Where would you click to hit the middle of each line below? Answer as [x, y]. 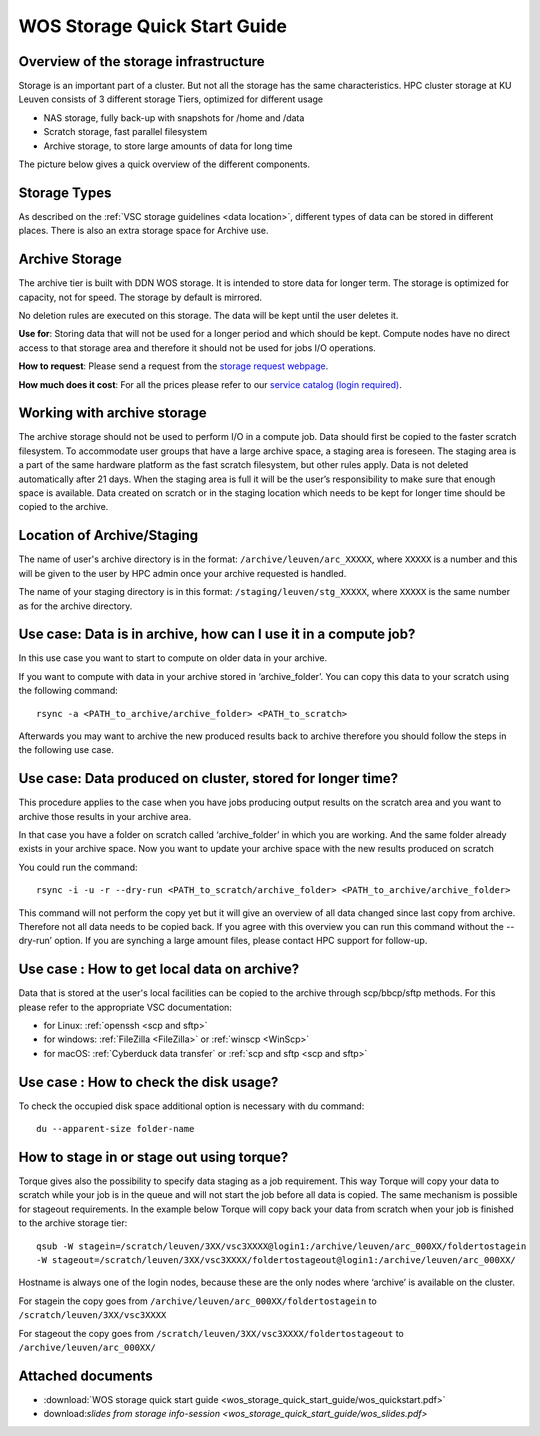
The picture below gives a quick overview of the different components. [164, 164]
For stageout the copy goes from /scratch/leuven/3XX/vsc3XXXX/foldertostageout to [211, 1333]
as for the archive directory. [75, 606]
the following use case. [66, 750]
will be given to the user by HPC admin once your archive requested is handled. [182, 573]
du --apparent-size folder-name [115, 1129]
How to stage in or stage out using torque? [153, 1156]
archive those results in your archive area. [105, 816]
